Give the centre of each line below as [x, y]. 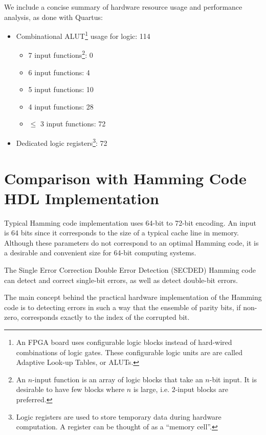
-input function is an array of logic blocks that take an [118, 379]
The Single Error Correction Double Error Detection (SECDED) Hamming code [130, 270]
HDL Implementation [82, 198]
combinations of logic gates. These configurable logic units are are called [129, 352]
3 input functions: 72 [73, 124]
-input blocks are [202, 389]
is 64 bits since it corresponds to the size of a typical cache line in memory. [122, 233]
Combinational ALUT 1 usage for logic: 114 [83, 35]
